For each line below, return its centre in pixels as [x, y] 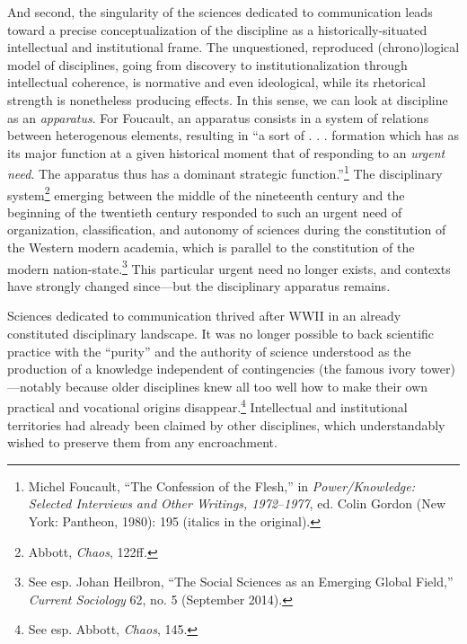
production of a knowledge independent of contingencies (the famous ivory [212, 369]
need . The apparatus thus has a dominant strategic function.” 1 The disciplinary [225, 172]
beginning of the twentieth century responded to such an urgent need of [205, 212]
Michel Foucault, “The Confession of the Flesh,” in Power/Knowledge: [221, 485]
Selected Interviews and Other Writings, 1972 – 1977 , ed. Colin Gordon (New [237, 503]
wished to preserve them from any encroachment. [142, 442]
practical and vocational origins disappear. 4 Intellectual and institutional [207, 406]
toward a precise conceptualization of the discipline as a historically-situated [217, 29]
